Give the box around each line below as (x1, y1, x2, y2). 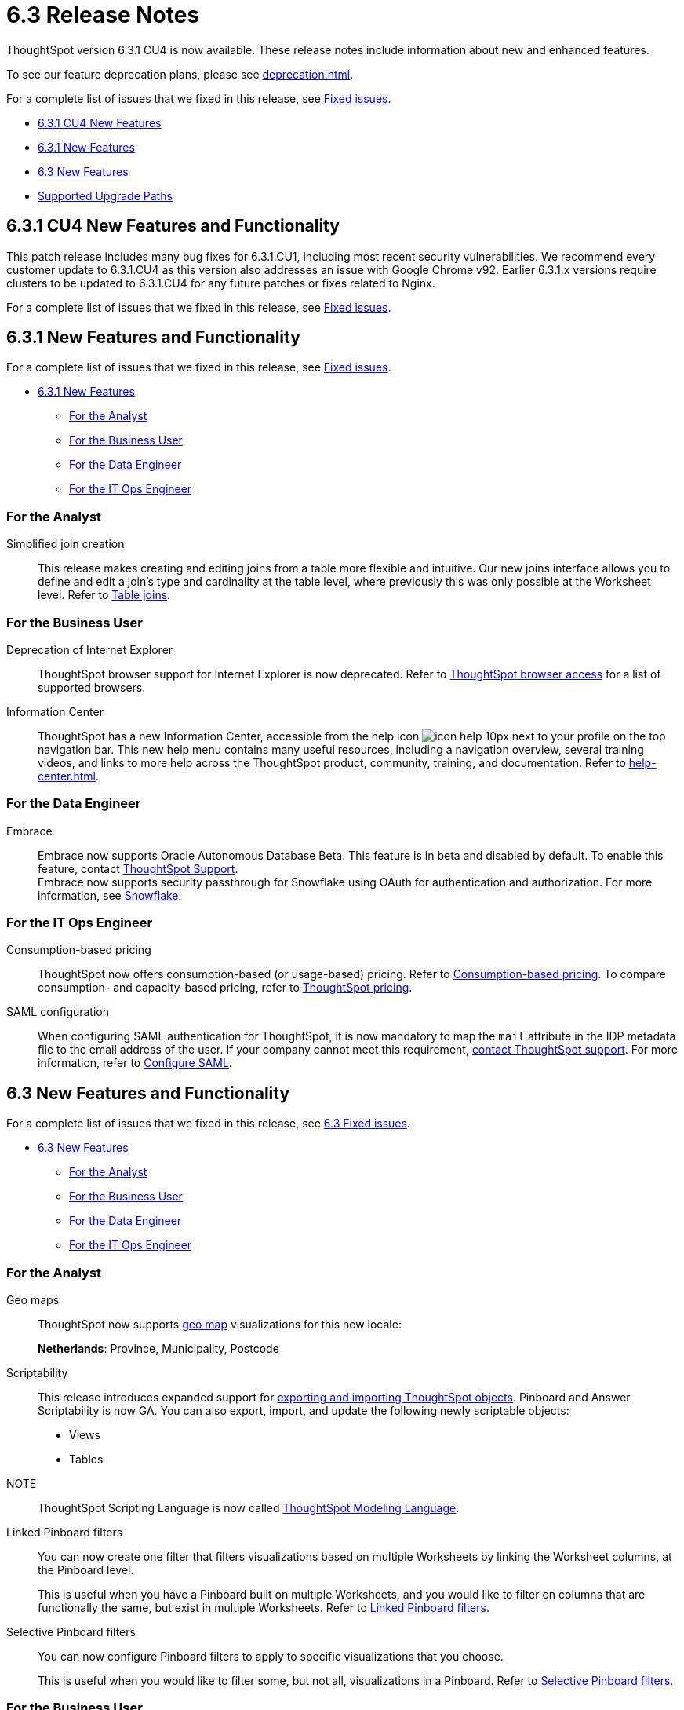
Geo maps (6, 1293, 60, 1307)
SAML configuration (6, 1005, 110, 1019)
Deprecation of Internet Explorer (6, 642, 173, 656)
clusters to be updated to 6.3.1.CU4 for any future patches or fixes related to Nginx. (6, 276, 435, 290)
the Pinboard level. (38, 1563, 134, 1577)
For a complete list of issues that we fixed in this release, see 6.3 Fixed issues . (6, 1116, 410, 1131)
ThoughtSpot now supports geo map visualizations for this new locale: (38, 1317, 402, 1332)
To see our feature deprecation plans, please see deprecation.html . (6, 67, 354, 81)
